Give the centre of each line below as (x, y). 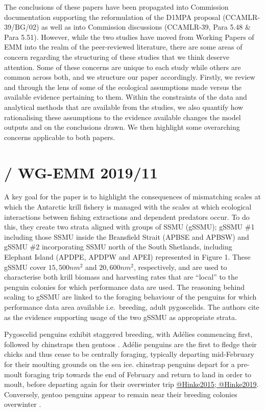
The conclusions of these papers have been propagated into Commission (116, 7)
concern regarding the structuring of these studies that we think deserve (117, 56)
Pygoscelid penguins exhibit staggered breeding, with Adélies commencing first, (128, 334)
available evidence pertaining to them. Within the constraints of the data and (126, 97)
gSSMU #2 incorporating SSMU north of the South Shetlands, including (118, 247)
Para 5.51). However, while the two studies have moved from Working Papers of (129, 37)
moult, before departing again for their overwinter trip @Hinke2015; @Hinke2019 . (131, 384)
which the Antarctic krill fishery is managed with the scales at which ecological (128, 207)
